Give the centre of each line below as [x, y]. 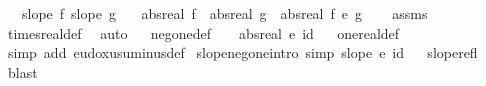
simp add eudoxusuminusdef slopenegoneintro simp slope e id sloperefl [242, 52]
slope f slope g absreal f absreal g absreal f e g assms [224, 13]
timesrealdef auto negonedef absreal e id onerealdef [203, 32]
